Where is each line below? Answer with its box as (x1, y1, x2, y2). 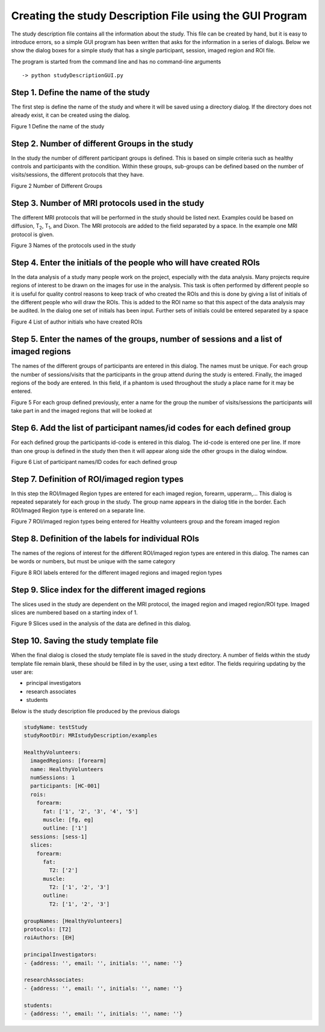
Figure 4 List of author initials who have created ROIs (11, 318, 143, 325)
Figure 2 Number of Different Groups (11, 182, 102, 189)
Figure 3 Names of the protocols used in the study (11, 242, 136, 249)
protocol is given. (11, 231, 54, 238)
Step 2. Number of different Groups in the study (11, 139, 194, 149)
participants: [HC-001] (30, 783, 101, 789)
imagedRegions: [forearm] (30, 757, 107, 765)
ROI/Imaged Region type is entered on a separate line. (11, 507, 146, 514)
